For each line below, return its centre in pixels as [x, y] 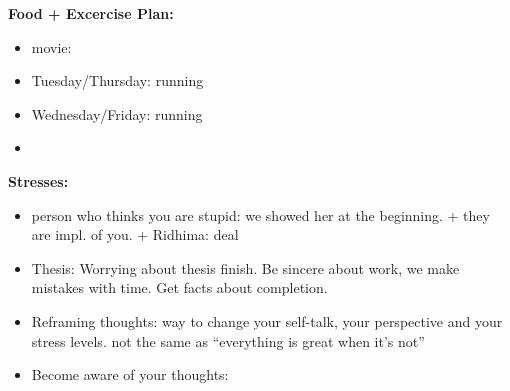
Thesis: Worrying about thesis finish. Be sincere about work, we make [245, 267]
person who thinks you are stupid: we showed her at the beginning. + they [260, 214]
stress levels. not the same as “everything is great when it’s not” [228, 340]
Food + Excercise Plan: [91, 13]
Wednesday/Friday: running [117, 113]
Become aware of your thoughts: [130, 374]
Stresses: [38, 180]
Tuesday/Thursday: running [117, 80]
